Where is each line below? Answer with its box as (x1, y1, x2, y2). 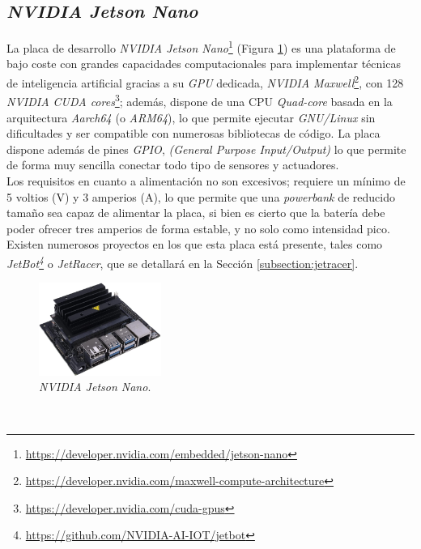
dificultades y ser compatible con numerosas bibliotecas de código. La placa (6, 125, 381, 142)
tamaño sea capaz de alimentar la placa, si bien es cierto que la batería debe (6, 204, 385, 221)
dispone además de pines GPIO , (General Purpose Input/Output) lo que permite (6, 140, 406, 157)
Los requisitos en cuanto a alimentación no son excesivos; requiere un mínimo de (6, 172, 406, 189)
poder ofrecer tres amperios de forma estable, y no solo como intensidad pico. (6, 219, 390, 236)
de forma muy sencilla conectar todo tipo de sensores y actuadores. (6, 156, 339, 173)
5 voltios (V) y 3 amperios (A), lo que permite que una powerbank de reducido (6, 188, 395, 205)
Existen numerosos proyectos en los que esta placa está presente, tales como (6, 236, 383, 253)
